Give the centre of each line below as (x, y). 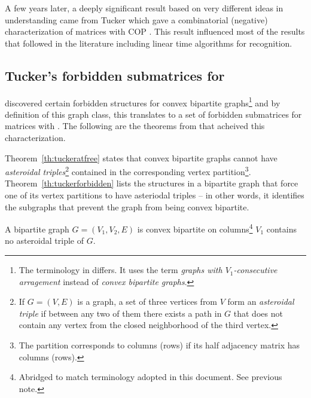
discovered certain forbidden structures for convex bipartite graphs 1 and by (143, 102)
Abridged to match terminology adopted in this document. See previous (150, 377)
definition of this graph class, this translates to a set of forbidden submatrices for (153, 114)
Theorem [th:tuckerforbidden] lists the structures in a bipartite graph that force (152, 183)
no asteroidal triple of (45, 241)
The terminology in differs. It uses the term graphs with (121, 270)
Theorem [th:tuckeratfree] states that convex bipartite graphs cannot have (141, 157)
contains (281, 229)
